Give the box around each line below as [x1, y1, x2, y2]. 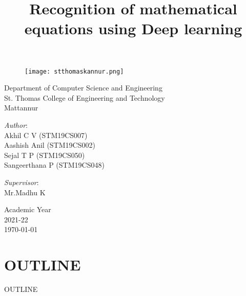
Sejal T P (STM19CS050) [4, 149, 85, 160]
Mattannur [4, 102, 38, 113]
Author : [4, 120, 28, 130]
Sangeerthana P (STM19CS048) [4, 160, 105, 170]
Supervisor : [4, 176, 39, 187]
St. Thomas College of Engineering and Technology [4, 92, 165, 103]
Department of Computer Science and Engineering [4, 82, 162, 93]
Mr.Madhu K [4, 187, 46, 197]
